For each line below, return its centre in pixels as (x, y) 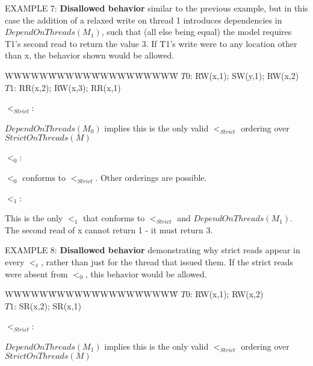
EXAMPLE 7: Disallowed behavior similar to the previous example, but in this (156, 8)
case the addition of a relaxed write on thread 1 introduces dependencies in (144, 20)
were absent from (36, 273)
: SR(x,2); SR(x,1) (48, 305)
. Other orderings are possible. (151, 177)
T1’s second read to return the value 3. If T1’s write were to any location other (151, 43)
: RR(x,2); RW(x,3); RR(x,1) (67, 87)
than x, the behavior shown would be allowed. (90, 55)
